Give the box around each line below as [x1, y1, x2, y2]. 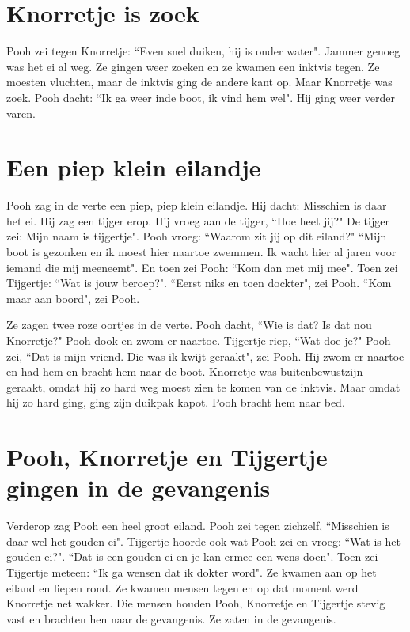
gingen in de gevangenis [6, 471, 271, 504]
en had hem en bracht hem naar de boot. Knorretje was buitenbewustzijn [6, 363, 363, 380]
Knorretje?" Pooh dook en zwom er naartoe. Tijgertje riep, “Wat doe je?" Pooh [6, 331, 391, 348]
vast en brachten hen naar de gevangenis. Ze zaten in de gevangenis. [6, 610, 336, 626]
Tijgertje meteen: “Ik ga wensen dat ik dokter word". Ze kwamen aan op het [6, 564, 377, 581]
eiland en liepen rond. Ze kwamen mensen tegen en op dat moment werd [6, 579, 359, 596]
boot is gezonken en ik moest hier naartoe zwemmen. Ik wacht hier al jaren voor [6, 244, 397, 259]
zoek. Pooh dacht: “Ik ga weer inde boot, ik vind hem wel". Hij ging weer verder [6, 89, 395, 105]
